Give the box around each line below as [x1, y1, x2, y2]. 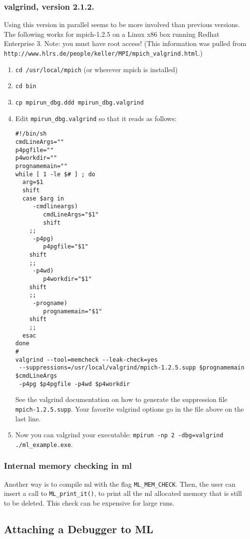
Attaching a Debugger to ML [4, 521, 154, 536]
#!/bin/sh [15, 130, 47, 138]
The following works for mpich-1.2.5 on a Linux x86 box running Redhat [4, 29, 219, 39]
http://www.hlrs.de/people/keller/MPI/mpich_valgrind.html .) [4, 48, 203, 58]
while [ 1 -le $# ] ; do [15, 170, 95, 178]
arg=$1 [22, 179, 44, 186]
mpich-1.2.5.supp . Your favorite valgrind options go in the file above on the [15, 403, 244, 414]
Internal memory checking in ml [4, 460, 132, 472]
